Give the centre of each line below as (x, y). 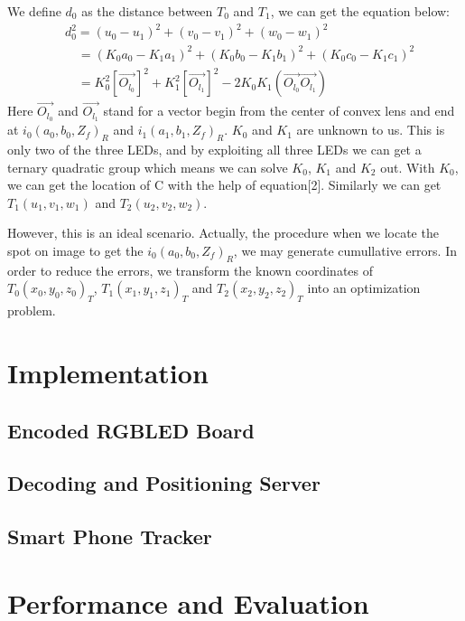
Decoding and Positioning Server (164, 483)
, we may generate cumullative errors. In (345, 251)
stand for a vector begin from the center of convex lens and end (279, 111)
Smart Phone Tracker (110, 536)
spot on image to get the (75, 251)
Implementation (108, 372)
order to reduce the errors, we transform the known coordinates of (191, 270)
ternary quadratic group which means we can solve (148, 167)
